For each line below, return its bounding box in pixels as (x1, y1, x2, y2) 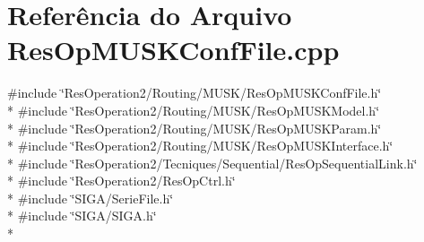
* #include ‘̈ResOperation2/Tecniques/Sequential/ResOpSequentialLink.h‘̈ (7, 153, 418, 172)
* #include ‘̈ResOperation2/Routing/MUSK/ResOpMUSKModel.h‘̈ (7, 100, 380, 119)
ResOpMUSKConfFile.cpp (7, 31, 340, 68)
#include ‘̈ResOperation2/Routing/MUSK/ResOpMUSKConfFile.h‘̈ (7, 83, 382, 102)
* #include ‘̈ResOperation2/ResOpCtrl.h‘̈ (7, 171, 236, 190)
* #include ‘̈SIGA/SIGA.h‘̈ (7, 206, 157, 225)
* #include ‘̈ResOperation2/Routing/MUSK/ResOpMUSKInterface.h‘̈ (7, 136, 394, 155)
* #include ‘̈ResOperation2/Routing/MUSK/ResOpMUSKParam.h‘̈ (7, 118, 382, 137)
